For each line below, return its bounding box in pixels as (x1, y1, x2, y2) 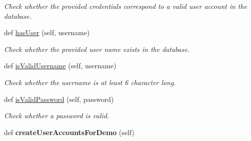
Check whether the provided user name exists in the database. (4, 44, 190, 54)
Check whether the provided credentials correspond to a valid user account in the (4, 1, 247, 11)
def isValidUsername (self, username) (4, 60, 117, 71)
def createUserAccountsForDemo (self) (4, 127, 135, 137)
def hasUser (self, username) (4, 27, 90, 38)
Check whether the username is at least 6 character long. (4, 77, 176, 87)
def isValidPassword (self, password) (4, 94, 114, 104)
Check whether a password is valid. (4, 110, 109, 121)
